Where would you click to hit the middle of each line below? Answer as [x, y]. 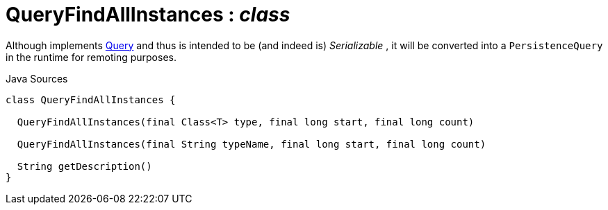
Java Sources [37, 78]
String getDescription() [84, 166]
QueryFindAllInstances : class [148, 15]
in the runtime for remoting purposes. [91, 57]
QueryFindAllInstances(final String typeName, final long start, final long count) [252, 144]
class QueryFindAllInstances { [91, 99]
